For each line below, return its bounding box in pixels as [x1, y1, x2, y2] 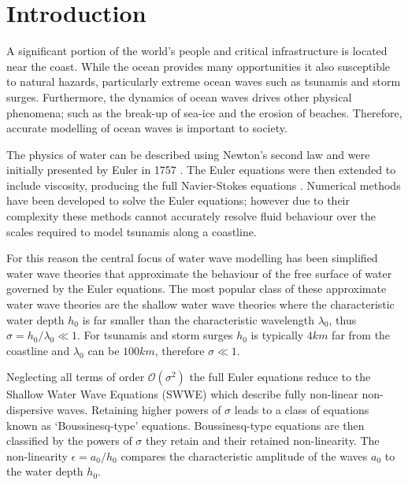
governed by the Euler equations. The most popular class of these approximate [6, 280, 387, 297]
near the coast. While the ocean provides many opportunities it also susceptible [6, 57, 391, 74]
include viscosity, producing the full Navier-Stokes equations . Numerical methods [6, 176, 401, 193]
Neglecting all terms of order [6, 368, 145, 385]
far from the [332, 327, 391, 343]
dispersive [6, 402, 54, 417]
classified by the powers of [6, 432, 132, 449]
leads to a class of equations [234, 402, 369, 417]
